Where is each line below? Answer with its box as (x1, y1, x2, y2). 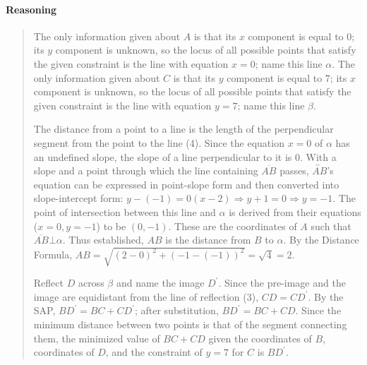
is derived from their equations (229, 204, 361, 219)
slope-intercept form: (33, 191, 124, 205)
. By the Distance (283, 232, 359, 247)
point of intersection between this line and (33, 204, 216, 219)
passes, (279, 163, 309, 178)
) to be (96, 218, 126, 233)
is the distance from (165, 232, 251, 247)
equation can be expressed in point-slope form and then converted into (33, 176, 339, 191)
